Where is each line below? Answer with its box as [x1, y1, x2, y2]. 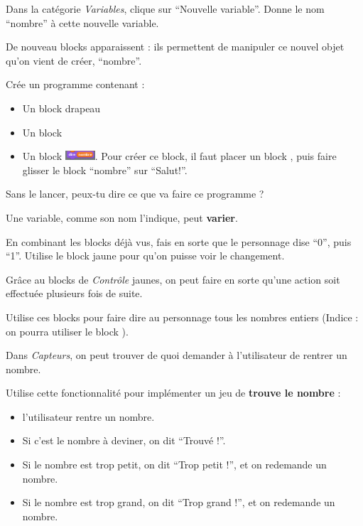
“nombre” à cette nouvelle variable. [6, 15, 159, 30]
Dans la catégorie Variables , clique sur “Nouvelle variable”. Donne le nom [6, 1, 325, 16]
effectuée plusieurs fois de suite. [6, 286, 143, 301]
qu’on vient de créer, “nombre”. [6, 53, 142, 68]
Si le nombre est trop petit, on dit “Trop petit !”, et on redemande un [22, 457, 327, 472]
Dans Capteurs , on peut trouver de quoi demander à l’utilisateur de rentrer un [6, 348, 347, 363]
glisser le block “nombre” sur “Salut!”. [22, 162, 188, 177]
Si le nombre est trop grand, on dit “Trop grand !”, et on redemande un [22, 495, 335, 510]
